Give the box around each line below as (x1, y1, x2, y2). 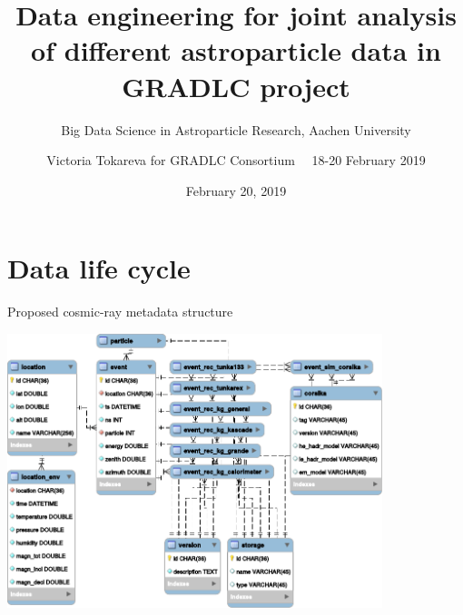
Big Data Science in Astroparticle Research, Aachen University (61, 120, 411, 139)
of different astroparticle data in (31, 32, 441, 69)
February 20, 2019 (185, 181, 287, 200)
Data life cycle (7, 249, 191, 287)
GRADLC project (122, 67, 350, 104)
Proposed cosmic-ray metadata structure (7, 302, 233, 321)
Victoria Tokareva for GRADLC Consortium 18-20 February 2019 (46, 151, 426, 170)
